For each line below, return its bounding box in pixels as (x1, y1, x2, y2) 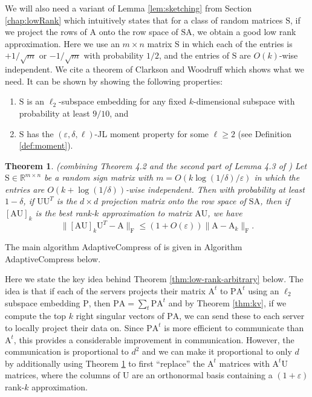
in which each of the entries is (182, 37, 293, 50)
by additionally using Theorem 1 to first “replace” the (5, 357, 205, 369)
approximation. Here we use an (5, 37, 120, 50)
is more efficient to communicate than (164, 321, 304, 334)
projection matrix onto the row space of (101, 195, 246, 207)
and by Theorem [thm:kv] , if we (168, 296, 287, 309)
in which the (254, 171, 300, 184)
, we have (207, 207, 242, 219)
